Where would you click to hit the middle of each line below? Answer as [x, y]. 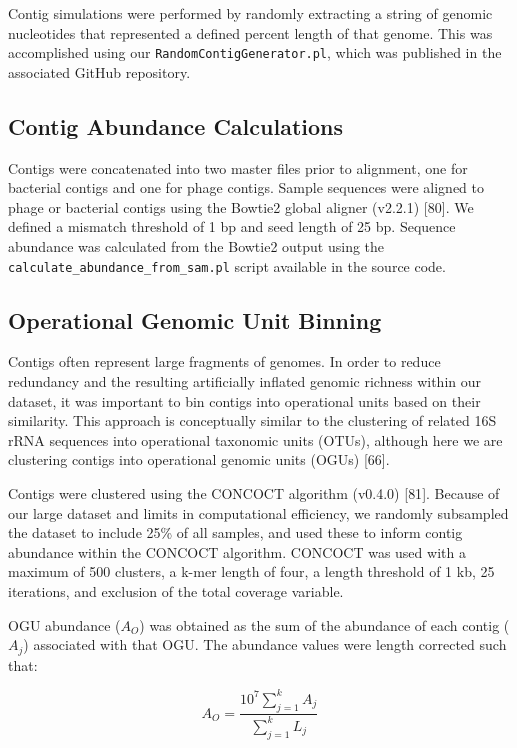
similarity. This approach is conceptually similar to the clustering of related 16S [252, 420]
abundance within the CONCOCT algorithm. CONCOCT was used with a [237, 551]
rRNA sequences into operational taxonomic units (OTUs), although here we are [255, 439]
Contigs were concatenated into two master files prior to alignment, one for [238, 167]
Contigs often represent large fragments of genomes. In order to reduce [224, 361]
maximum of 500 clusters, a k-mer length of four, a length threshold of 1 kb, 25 [251, 571]
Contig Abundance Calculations [175, 125]
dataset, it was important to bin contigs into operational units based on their [244, 400]
